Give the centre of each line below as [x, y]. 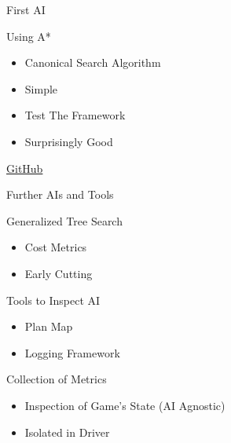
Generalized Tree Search [64, 220]
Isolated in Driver [67, 432]
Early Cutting [59, 273]
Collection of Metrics [57, 379]
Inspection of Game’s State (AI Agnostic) [125, 405]
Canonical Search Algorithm [93, 62]
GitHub [25, 168]
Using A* [29, 36]
